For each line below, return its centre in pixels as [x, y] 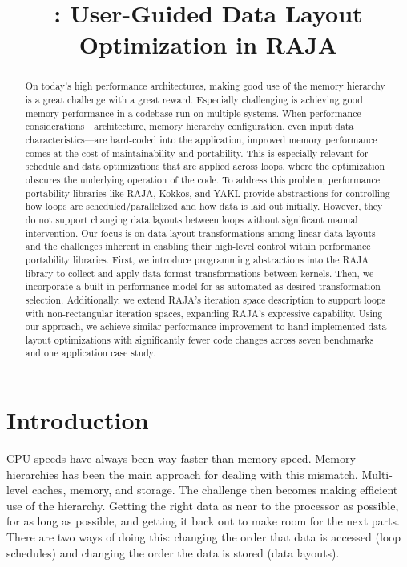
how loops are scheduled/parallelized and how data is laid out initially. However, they [204, 206]
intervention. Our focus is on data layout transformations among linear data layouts [200, 233]
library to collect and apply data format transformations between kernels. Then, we [199, 273]
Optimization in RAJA [208, 44]
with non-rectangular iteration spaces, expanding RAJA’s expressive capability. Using [204, 313]
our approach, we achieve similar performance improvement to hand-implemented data [206, 326]
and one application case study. [91, 353]
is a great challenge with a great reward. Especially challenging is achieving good [194, 100]
